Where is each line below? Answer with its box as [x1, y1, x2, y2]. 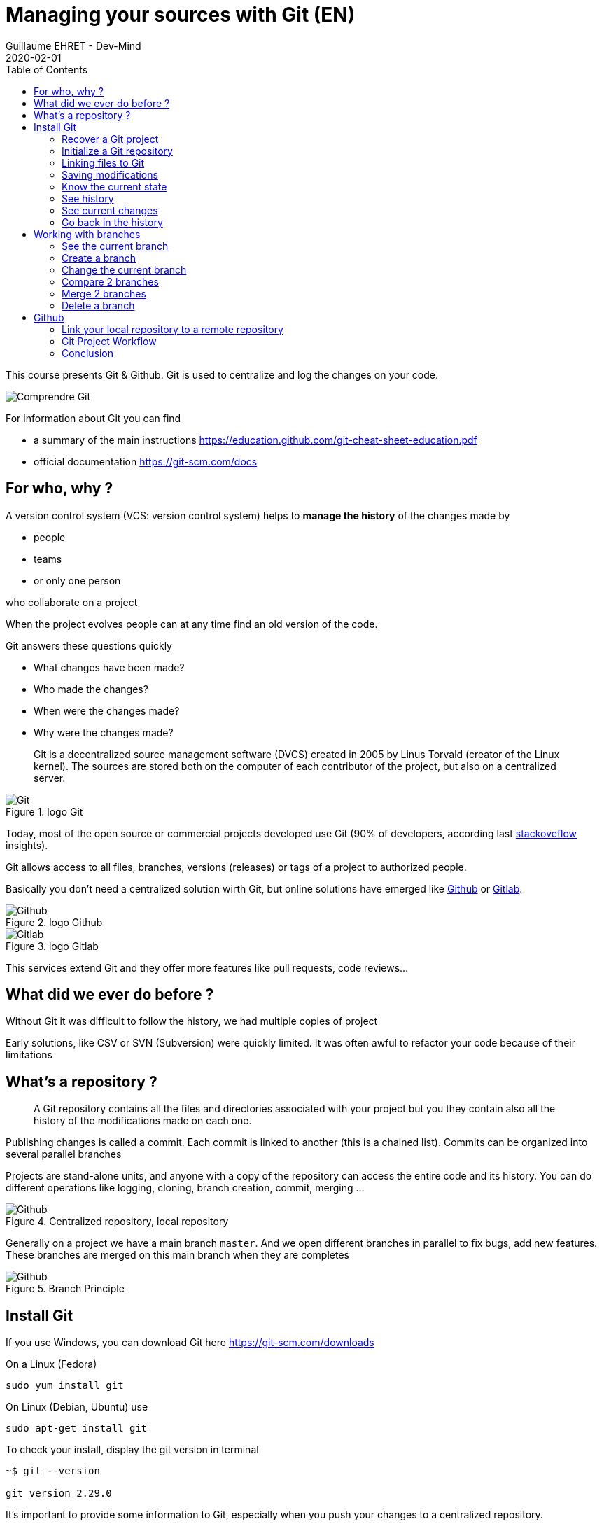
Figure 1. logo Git [6, 805, 83, 818]
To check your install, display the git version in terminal [6, 1443, 259, 1456]
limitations [6, 1049, 52, 1061]
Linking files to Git [62, 156, 145, 169]
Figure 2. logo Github [6, 916, 103, 928]
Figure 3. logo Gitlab [6, 939, 99, 952]
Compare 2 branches [62, 275, 159, 288]
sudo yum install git [6, 1380, 124, 1392]
